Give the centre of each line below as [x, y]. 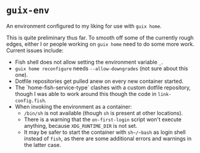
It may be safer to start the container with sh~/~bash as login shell [105, 132]
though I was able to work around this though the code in [86, 94]
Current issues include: [35, 50]
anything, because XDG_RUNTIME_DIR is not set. [80, 125]
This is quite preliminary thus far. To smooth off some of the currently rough [100, 37]
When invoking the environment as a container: [73, 106]
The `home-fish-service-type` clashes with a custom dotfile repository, [103, 87]
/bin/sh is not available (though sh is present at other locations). [103, 113]
